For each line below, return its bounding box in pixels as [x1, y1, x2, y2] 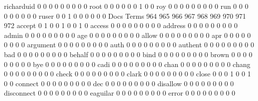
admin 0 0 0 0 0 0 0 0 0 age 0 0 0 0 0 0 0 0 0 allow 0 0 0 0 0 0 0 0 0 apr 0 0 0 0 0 [4, 30, 251, 40]
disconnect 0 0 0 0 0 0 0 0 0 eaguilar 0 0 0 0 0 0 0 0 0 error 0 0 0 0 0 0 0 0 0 [4, 88, 236, 98]
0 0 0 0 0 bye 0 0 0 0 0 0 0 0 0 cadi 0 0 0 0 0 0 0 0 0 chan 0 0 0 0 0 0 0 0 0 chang [4, 59, 251, 69]
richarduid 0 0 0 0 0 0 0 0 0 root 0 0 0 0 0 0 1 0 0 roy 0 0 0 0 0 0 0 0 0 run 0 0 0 [4, 1, 249, 11]
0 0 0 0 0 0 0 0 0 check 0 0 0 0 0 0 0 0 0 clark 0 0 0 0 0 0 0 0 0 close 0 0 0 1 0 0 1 [4, 68, 251, 79]
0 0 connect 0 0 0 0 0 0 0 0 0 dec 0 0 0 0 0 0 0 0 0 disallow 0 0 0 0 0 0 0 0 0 [4, 78, 234, 88]
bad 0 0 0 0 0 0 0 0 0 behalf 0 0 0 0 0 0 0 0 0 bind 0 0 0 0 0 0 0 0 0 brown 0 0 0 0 [4, 49, 253, 59]
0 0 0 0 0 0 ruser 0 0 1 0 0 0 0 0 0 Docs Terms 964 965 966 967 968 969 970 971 [4, 10, 246, 21]
